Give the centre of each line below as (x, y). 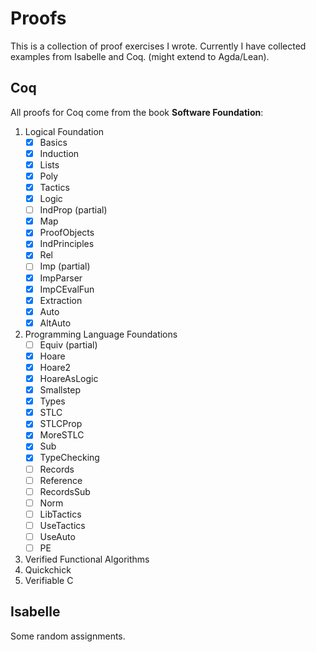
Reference (61, 480)
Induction (59, 153)
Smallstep (60, 390)
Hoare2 (55, 367)
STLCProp (61, 424)
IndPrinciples (67, 244)
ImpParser (61, 278)
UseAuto (57, 536)
